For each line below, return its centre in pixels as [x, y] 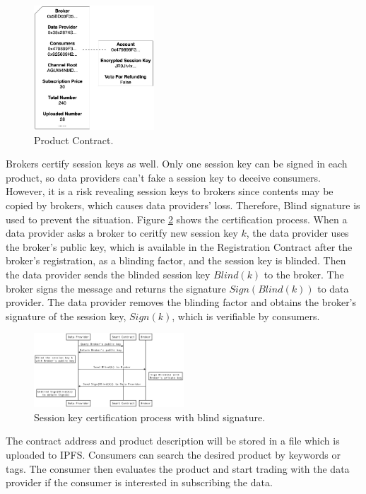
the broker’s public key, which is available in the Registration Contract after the [179, 246]
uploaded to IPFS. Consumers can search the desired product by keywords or [173, 455]
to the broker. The [304, 274]
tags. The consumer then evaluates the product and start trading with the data [178, 468]
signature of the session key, [66, 316]
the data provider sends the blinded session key [108, 274]
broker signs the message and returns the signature [116, 288]
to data [333, 288]
